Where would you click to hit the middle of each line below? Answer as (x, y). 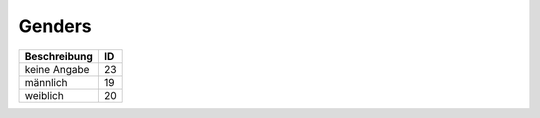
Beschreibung (59, 56)
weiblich (44, 95)
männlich (46, 82)
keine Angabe (57, 69)
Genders (55, 26)
